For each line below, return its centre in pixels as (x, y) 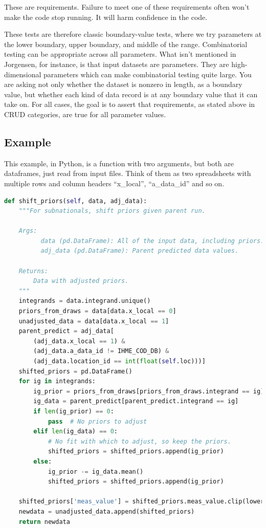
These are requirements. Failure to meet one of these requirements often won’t (127, 7)
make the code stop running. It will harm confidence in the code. (106, 17)
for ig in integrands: (57, 381)
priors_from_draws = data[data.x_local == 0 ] (97, 311)
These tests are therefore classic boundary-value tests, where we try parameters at (133, 34)
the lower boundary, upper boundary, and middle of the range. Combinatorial (126, 44)
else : (43, 461)
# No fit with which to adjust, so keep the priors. (139, 441)
